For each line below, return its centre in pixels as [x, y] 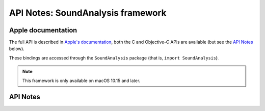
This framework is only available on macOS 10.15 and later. [81, 81]
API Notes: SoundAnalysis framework [88, 13]
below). [17, 49]
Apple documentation [43, 30]
